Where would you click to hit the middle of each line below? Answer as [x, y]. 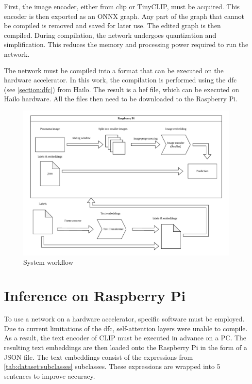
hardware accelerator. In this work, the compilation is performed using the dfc [120, 80]
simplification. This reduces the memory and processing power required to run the [126, 44]
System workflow [48, 262]
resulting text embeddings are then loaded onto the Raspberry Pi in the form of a [126, 347]
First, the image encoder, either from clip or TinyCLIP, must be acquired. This [122, 6]
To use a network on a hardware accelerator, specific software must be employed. [124, 319]
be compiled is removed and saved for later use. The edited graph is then [112, 25]
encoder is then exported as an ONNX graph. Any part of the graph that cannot [124, 16]
